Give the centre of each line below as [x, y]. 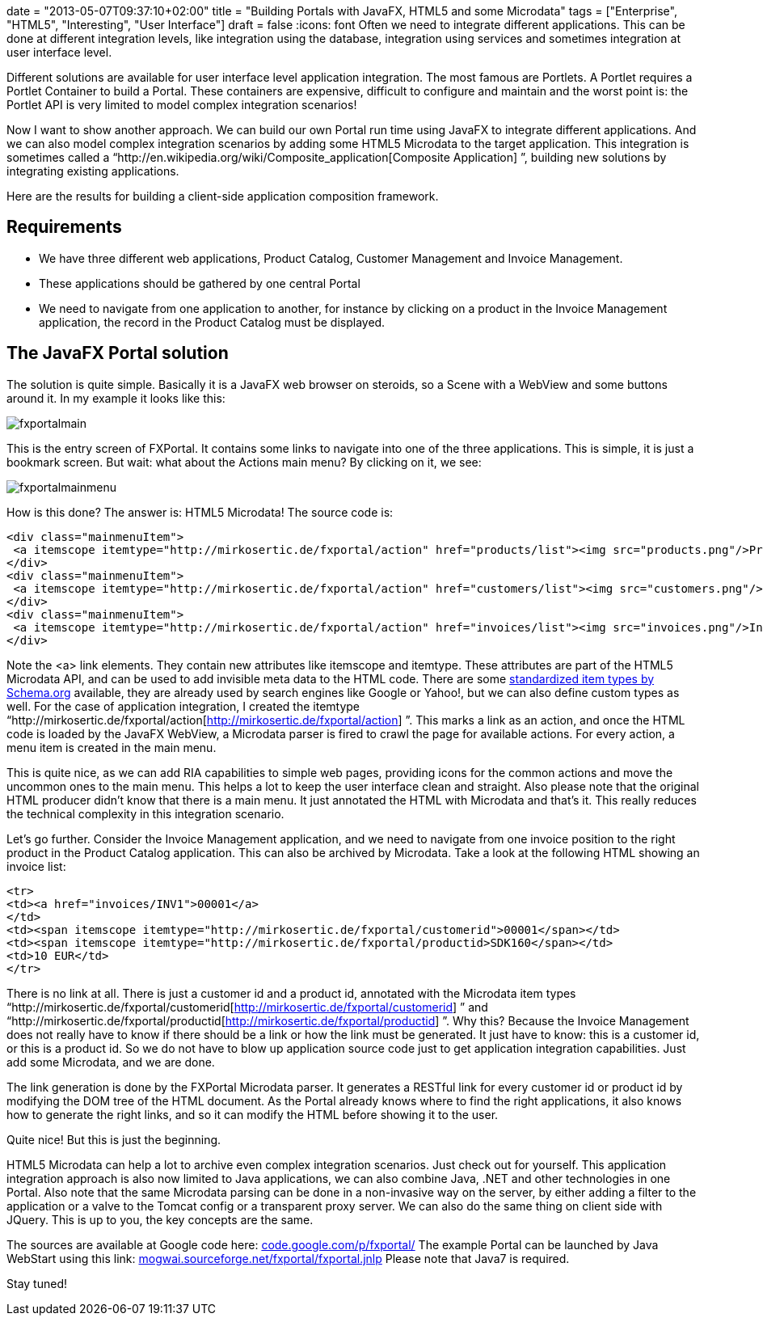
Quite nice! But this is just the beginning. [114, 1139]
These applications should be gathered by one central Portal [200, 283]
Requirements [64, 227]
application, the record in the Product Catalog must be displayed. [212, 322]
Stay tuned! [37, 1283]
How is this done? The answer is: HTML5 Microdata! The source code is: [200, 512]
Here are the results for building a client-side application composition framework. [223, 196]
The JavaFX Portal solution [118, 353]
